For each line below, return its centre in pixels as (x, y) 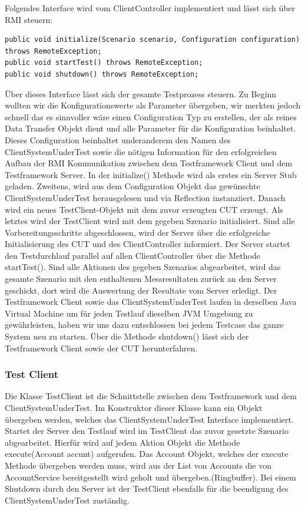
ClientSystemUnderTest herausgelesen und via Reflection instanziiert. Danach (145, 197)
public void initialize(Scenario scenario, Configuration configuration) (152, 40)
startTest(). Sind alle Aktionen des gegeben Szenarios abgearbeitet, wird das (143, 267)
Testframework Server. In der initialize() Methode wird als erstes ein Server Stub (151, 174)
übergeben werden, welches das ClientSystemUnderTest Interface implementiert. (149, 419)
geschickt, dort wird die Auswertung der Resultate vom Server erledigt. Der (141, 290)
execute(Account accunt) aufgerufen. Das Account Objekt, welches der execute (147, 454)
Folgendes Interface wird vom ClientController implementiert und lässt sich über (150, 8)
